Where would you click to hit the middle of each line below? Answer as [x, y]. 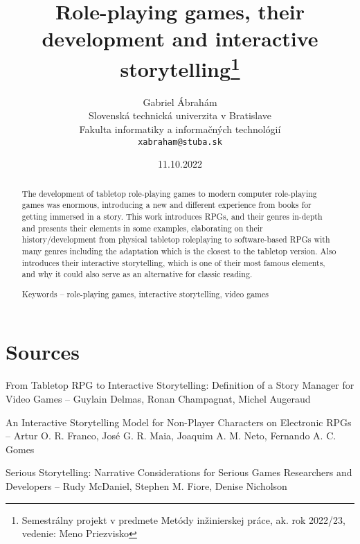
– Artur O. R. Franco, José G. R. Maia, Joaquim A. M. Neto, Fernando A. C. [171, 436]
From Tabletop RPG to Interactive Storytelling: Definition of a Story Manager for [180, 385]
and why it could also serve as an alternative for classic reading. [137, 274]
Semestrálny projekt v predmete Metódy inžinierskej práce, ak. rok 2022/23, [183, 519]
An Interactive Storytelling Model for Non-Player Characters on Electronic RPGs [179, 422]
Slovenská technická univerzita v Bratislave [180, 115]
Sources [43, 352]
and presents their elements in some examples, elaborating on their [142, 228]
